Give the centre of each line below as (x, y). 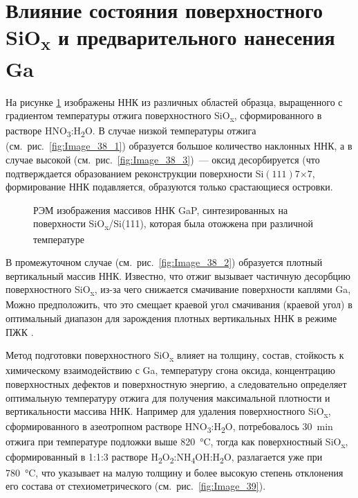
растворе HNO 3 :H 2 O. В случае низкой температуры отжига (131, 132)
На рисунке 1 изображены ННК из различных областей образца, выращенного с (174, 101)
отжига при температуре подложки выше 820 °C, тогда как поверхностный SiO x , (177, 443)
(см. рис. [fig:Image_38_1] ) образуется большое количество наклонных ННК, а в (179, 146)
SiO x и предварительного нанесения (170, 39)
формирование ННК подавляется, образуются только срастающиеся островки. (169, 187)
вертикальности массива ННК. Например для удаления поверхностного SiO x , (168, 412)
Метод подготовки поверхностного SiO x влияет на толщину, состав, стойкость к (175, 356)
